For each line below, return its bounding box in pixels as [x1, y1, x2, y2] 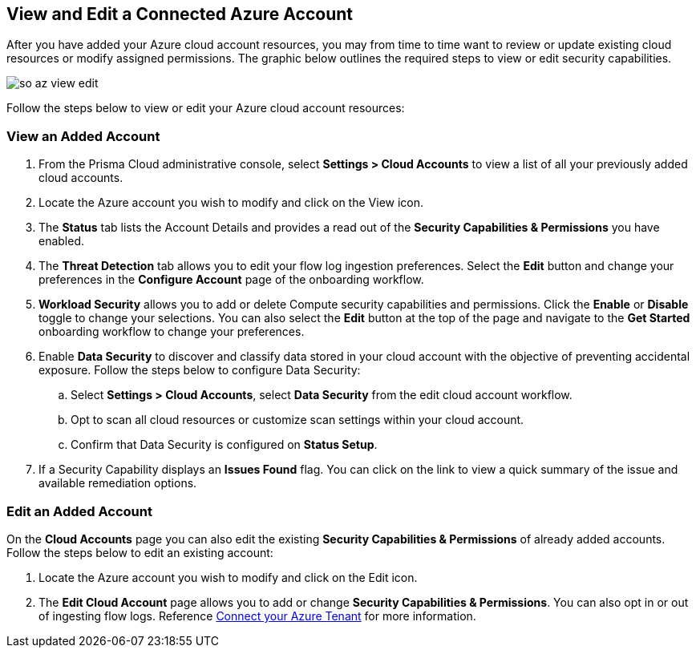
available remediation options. [38, 476, 197, 490]
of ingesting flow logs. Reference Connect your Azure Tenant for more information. [38, 608, 476, 623]
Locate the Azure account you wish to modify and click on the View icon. [38, 196, 424, 210]
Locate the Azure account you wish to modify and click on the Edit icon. [38, 570, 418, 584]
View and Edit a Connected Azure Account [6, 4, 353, 24]
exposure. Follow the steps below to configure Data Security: [38, 363, 361, 377]
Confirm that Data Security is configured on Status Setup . [71, 438, 378, 452]
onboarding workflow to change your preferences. [38, 325, 305, 339]
